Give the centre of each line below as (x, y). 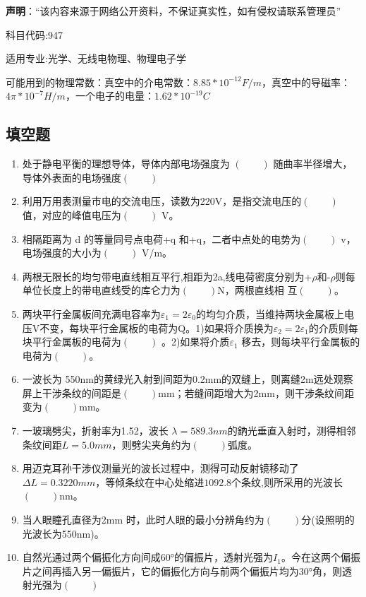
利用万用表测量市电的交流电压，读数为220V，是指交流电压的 (162, 201)
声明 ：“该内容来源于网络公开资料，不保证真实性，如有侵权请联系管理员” (173, 11)
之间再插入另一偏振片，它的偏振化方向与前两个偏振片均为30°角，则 (187, 571)
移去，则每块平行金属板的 (301, 342)
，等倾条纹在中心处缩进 (150, 481)
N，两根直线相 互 (257, 290)
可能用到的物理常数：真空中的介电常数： (99, 82)
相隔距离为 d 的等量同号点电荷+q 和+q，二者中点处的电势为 (161, 238)
